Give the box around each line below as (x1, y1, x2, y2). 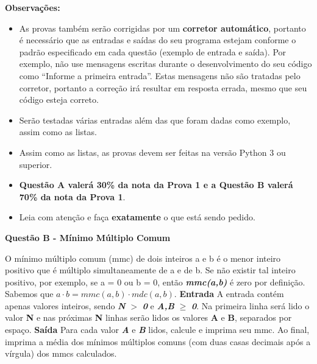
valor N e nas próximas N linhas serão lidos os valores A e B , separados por (5, 311, 292, 324)
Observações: (5, 1, 60, 13)
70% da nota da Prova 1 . (19, 190, 126, 203)
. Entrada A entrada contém (174, 287, 284, 300)
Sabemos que (5, 287, 54, 300)
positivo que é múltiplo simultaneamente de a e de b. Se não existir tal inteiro (5, 264, 296, 276)
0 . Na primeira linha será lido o (191, 299, 310, 312)
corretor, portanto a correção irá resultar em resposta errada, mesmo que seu (19, 81, 307, 94)
